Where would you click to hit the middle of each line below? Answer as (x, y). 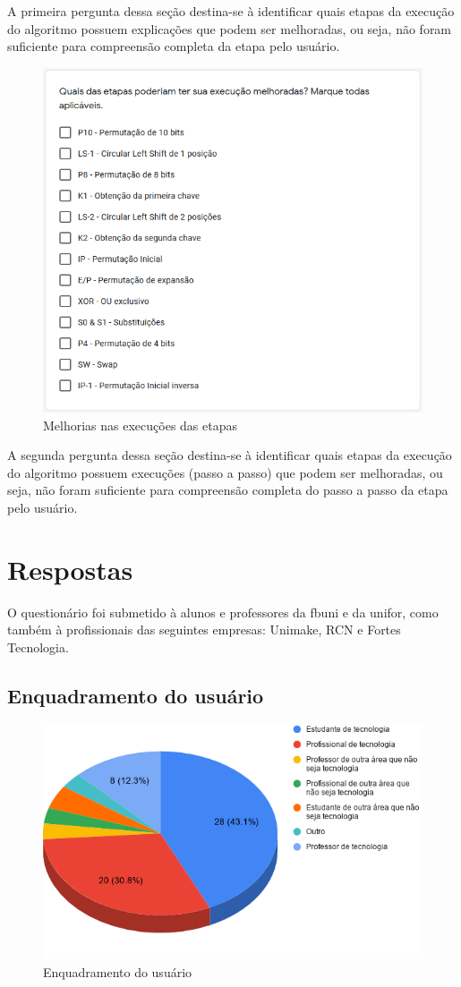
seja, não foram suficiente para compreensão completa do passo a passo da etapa (228, 490)
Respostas (70, 569)
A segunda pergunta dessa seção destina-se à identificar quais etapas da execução (230, 455)
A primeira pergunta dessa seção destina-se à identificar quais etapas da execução (231, 11)
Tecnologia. (38, 647)
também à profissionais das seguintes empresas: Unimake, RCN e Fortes (204, 630)
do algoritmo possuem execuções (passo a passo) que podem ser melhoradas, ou (225, 472)
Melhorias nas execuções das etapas (140, 425)
